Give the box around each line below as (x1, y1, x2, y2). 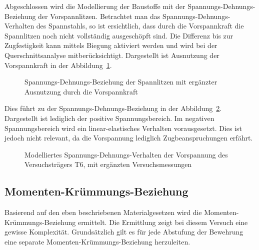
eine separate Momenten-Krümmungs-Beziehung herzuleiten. (4, 236, 190, 246)
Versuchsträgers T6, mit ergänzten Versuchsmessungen (24, 159, 192, 169)
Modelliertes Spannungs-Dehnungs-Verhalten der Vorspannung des (24, 149, 228, 159)
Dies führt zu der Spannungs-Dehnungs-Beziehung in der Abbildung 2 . (4, 103, 222, 113)
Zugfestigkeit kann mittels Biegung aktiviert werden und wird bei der (4, 40, 217, 50)
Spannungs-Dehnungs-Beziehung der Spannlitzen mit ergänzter (24, 76, 217, 87)
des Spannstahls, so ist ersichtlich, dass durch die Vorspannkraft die (36, 20, 244, 31)
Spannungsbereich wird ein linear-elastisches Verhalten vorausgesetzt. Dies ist (4, 122, 242, 133)
